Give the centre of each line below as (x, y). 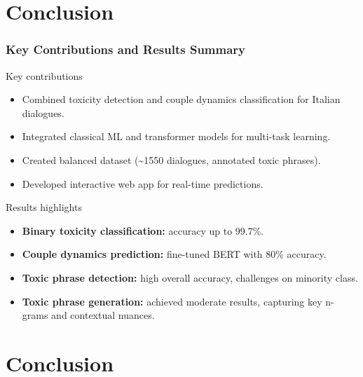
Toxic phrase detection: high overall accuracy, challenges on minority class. (190, 277)
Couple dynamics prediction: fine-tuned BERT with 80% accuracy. (174, 254)
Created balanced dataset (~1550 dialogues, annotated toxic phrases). (171, 159)
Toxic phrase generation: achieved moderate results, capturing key (172, 301)
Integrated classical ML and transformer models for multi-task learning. (176, 136)
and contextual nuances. (103, 315)
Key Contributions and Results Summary (126, 49)
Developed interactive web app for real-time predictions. (143, 183)
